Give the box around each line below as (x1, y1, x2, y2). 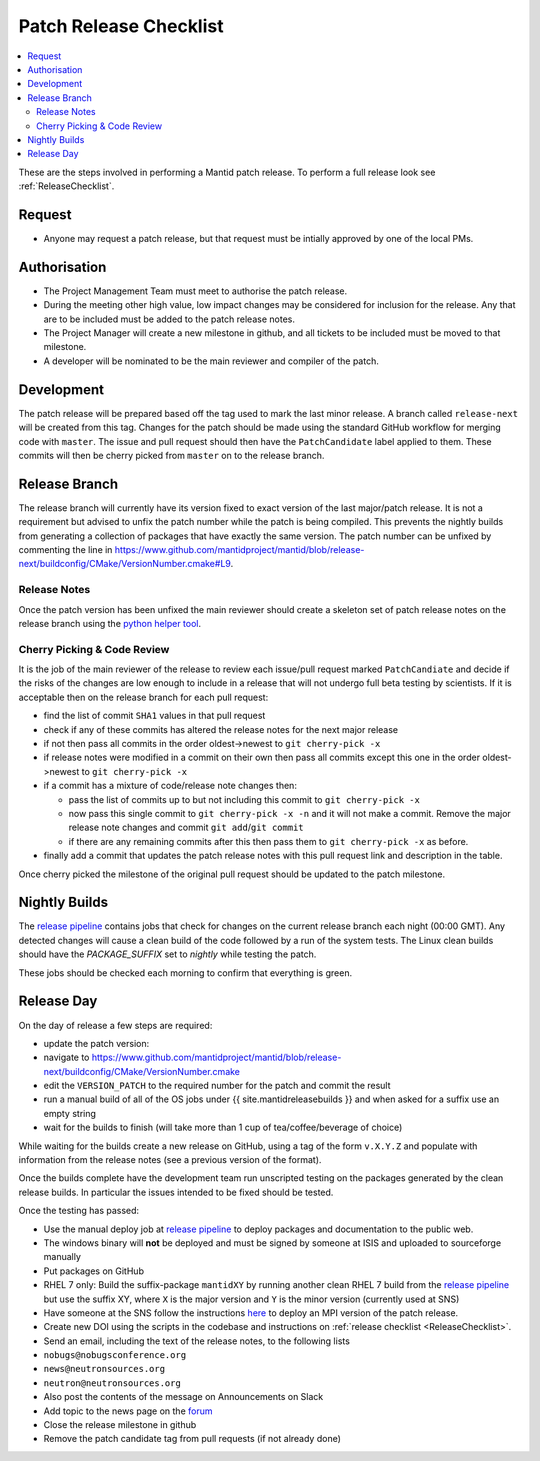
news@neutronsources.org (43, 1363, 165, 1375)
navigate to (43, 1051, 90, 1064)
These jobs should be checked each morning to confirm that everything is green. (18, 966, 353, 979)
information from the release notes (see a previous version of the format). (18, 1154, 322, 1166)
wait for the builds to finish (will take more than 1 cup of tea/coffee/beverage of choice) (43, 1121, 403, 1134)
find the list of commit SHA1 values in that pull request (43, 710, 266, 722)
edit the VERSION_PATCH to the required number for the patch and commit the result (43, 1080, 391, 1092)
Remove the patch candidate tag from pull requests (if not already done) (43, 1433, 342, 1445)
